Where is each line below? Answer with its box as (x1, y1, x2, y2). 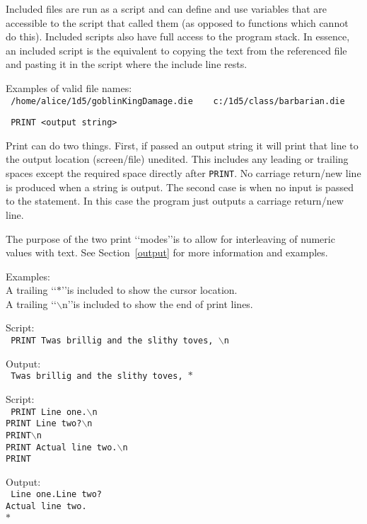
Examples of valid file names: (6, 80, 132, 95)
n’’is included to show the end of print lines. (62, 296, 253, 311)
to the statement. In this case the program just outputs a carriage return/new (6, 193, 344, 208)
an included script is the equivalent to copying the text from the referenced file (6, 42, 347, 57)
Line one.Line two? (11, 489, 103, 500)
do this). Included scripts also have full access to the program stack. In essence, (6, 29, 350, 44)
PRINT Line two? (6, 418, 82, 429)
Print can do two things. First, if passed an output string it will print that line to (6, 137, 359, 152)
